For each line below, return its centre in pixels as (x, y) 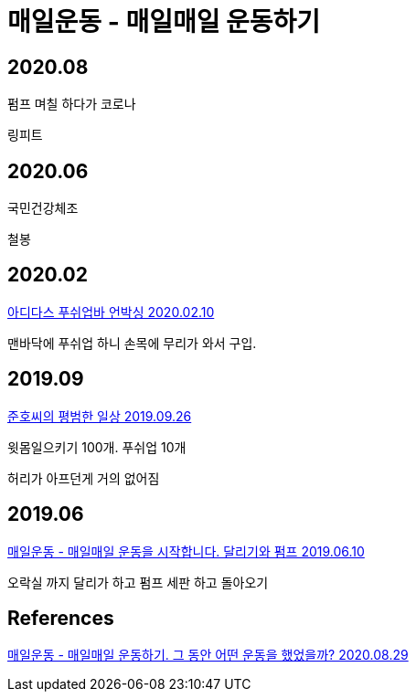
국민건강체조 (43, 208)
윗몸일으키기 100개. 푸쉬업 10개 (97, 447)
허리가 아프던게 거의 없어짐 (84, 478)
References (61, 618)
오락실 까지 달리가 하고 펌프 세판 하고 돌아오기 (138, 582)
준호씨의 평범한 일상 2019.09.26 (100, 416)
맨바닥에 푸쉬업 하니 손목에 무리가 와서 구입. (132, 343)
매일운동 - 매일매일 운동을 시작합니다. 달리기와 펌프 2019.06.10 (186, 551)
